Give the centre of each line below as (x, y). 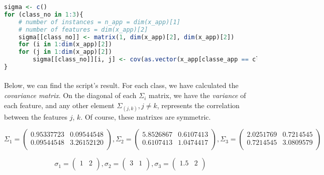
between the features (36, 116)
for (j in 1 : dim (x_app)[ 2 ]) (65, 52)
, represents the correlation (198, 105)
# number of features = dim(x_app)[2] (83, 29)
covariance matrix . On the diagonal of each (70, 95)
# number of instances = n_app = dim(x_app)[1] (99, 22)
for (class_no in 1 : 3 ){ (44, 14)
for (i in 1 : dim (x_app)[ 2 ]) (65, 45)
